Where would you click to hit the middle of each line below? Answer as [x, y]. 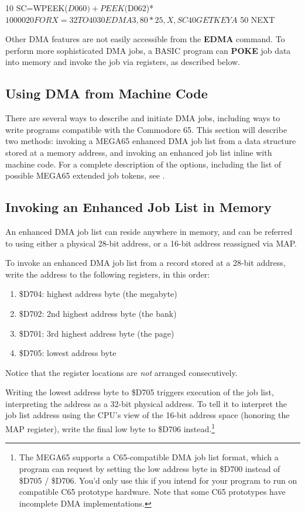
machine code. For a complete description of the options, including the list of [143, 164]
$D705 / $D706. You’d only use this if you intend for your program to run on [158, 480]
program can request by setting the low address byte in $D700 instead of [150, 468]
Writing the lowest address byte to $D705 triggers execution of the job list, [140, 392]
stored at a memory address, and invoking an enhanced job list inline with [139, 152]
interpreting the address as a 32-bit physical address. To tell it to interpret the [146, 403]
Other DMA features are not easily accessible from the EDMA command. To [145, 39]
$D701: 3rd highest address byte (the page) [97, 333]
